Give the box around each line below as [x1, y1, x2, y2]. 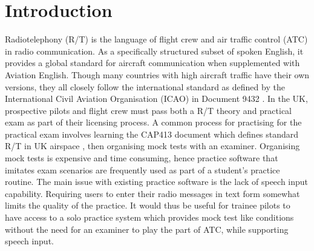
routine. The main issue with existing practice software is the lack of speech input [5, 175, 309, 188]
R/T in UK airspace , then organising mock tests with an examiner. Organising [5, 139, 300, 152]
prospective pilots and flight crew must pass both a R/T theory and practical [5, 104, 292, 116]
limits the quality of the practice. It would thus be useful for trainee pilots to [5, 199, 290, 212]
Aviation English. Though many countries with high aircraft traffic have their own [5, 68, 310, 81]
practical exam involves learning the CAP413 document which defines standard [5, 127, 299, 140]
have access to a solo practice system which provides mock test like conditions [5, 211, 294, 224]
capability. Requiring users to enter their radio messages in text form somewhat [5, 187, 300, 199]
